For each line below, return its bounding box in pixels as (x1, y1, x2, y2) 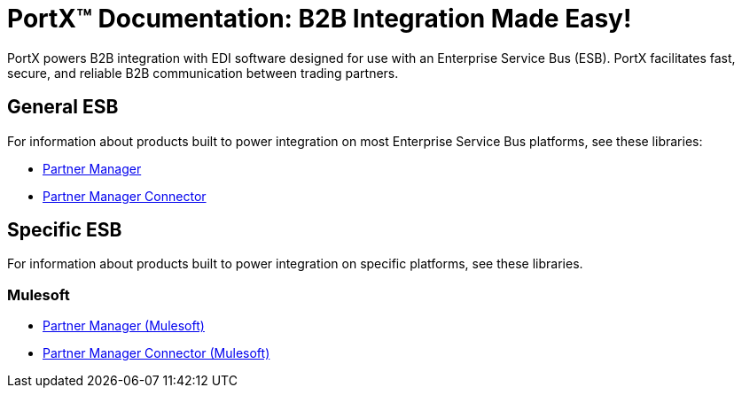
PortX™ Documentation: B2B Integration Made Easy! (7, 4, 632, 34)
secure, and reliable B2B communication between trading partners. (7, 65, 399, 81)
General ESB (7, 96, 119, 119)
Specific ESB (7, 219, 122, 242)
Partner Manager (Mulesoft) (43, 318, 205, 334)
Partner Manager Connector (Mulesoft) (43, 345, 270, 361)
